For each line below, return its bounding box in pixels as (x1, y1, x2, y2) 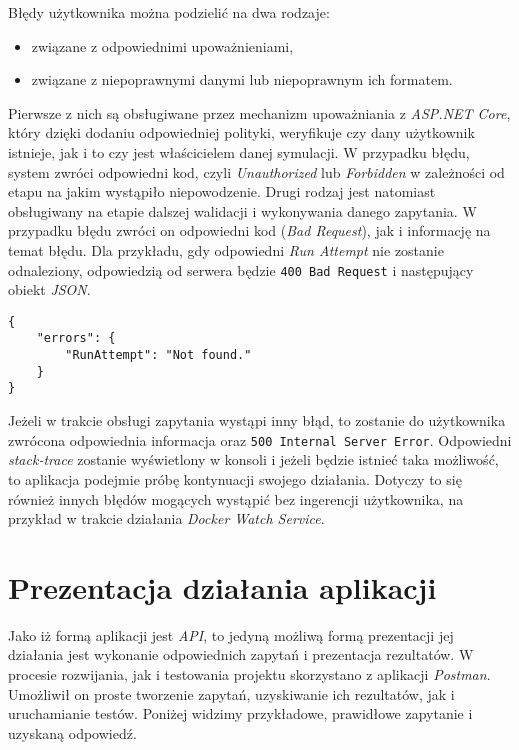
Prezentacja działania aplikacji (8, 566, 437, 607)
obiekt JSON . (8, 279, 91, 300)
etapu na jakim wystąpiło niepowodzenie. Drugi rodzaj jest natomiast (8, 181, 436, 202)
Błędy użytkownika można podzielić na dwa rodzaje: (8, 2, 330, 22)
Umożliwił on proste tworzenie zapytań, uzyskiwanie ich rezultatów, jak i (8, 683, 455, 704)
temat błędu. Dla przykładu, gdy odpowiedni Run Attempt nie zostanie (8, 239, 444, 260)
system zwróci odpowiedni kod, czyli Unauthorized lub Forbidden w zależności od (8, 161, 505, 182)
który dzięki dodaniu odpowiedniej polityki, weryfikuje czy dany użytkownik (8, 122, 475, 143)
